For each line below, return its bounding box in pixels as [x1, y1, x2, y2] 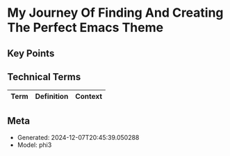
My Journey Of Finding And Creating [7, 5, 224, 21]
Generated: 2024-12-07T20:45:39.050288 [17, 134, 140, 142]
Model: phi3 [17, 141, 52, 149]
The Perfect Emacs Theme [7, 19, 164, 36]
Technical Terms [7, 71, 81, 83]
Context [75, 92, 103, 102]
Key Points [7, 47, 55, 59]
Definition [35, 92, 69, 102]
